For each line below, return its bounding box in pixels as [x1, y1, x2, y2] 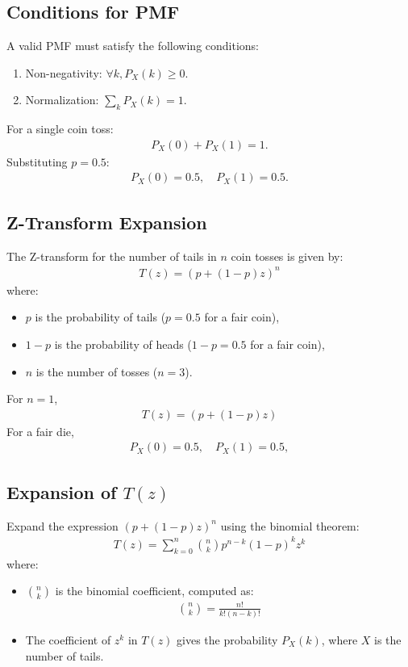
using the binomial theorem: [220, 517, 360, 534]
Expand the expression [6, 517, 119, 534]
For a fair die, [6, 422, 74, 439]
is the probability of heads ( [54, 335, 192, 352]
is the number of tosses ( [35, 363, 158, 380]
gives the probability [177, 631, 278, 648]
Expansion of [6, 479, 117, 504]
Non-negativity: [25, 64, 102, 81]
